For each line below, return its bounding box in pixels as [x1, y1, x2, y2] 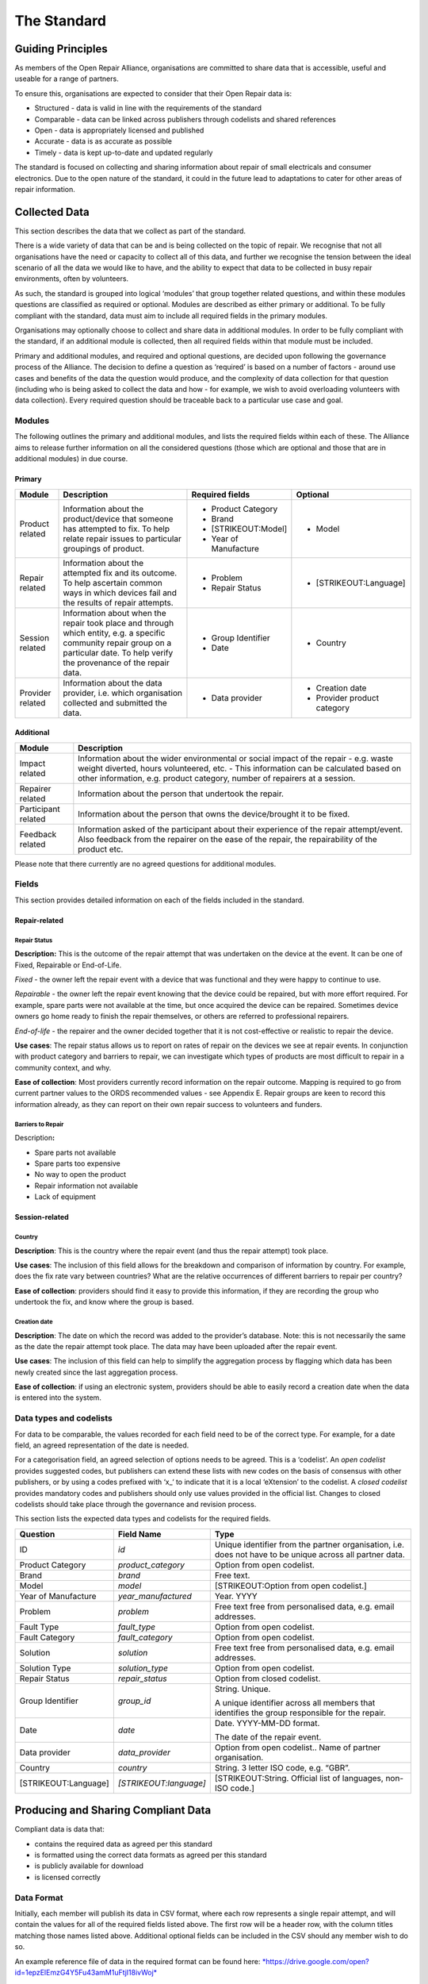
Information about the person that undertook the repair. [78, 788, 285, 799]
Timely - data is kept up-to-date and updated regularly [34, 148, 213, 157]
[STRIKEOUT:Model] [211, 523, 288, 534]
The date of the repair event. [214, 1731, 322, 1742]
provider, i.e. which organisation [63, 687, 182, 698]
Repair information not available [34, 1181, 139, 1190]
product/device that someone [63, 513, 174, 524]
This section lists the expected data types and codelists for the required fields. [14, 1514, 271, 1524]
